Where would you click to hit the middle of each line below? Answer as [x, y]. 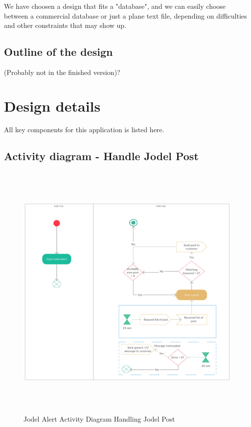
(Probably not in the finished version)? [62, 72]
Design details [52, 106]
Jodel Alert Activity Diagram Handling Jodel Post [99, 419]
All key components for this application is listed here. [84, 129]
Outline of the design [58, 52]
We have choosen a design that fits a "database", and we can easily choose [115, 6]
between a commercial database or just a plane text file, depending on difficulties [125, 15]
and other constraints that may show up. [65, 25]
